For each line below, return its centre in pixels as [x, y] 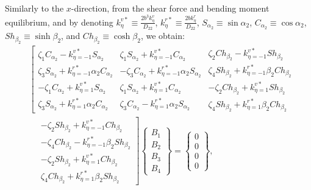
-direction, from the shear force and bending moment [170, 8]
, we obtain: [163, 36]
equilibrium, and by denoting [59, 22]
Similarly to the [34, 8]
